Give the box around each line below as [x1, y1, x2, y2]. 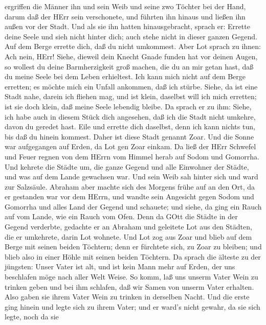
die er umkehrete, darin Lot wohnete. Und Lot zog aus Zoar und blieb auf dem [5, 231, 252, 242]
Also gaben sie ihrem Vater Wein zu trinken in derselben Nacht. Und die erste [5, 291, 250, 302]
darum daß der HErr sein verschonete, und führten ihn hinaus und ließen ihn [5, 11, 246, 21]
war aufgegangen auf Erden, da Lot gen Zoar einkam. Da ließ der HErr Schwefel [5, 141, 256, 152]
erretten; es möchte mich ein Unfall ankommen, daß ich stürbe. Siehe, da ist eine [5, 81, 258, 91]
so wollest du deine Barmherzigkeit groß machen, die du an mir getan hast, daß [5, 61, 254, 72]
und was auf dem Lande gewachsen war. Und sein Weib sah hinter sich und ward [5, 171, 258, 182]
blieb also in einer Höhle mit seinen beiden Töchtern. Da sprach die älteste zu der [5, 251, 261, 262]
